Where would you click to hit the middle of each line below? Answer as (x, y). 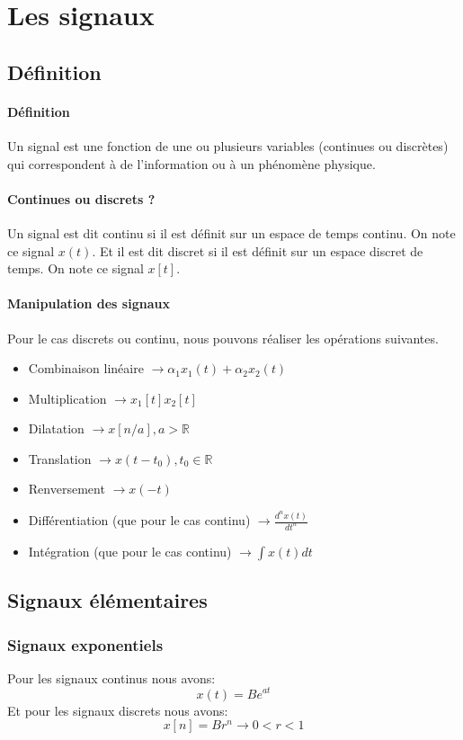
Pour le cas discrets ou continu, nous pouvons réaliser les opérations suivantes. (223, 338)
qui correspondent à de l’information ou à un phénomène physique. (191, 163)
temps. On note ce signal (76, 268)
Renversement (67, 489)
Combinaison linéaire (86, 368)
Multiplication (67, 398)
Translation (60, 458)
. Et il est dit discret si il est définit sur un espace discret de (258, 250)
